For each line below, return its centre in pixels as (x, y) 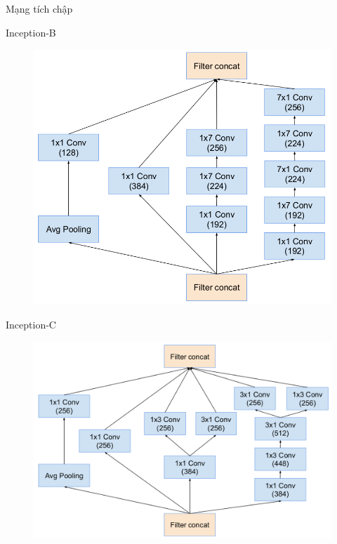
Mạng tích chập (39, 8)
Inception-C (31, 324)
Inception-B (31, 32)
